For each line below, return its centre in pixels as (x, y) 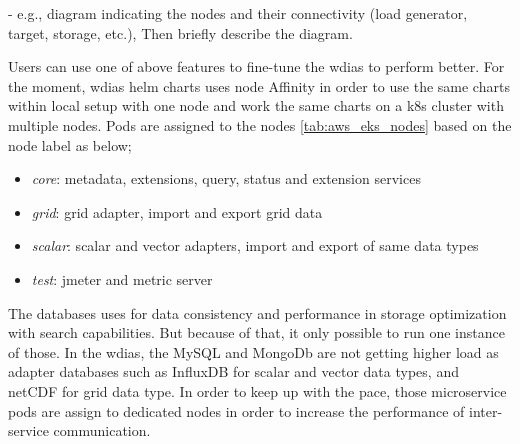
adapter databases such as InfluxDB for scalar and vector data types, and (233, 371)
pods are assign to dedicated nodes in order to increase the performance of (236, 410)
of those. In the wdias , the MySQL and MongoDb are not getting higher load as (253, 351)
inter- (486, 410)
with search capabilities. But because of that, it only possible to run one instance (256, 332)
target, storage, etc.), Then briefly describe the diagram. (180, 32)
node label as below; (70, 144)
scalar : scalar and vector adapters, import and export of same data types (255, 245)
